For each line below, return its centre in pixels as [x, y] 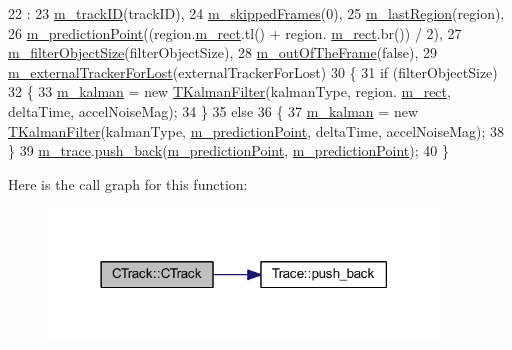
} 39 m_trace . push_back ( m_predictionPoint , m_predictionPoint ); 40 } [228, 150]
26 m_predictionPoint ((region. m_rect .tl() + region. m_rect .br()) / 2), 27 [235, 32]
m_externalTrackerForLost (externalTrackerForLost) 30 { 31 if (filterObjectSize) [253, 71]
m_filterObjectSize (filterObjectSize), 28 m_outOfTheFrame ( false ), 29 [223, 52]
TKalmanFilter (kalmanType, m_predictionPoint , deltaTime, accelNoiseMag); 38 [256, 130]
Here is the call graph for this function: [128, 183]
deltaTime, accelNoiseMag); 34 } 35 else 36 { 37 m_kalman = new [213, 110]
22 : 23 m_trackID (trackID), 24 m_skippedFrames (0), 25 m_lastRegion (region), [256, 13]
